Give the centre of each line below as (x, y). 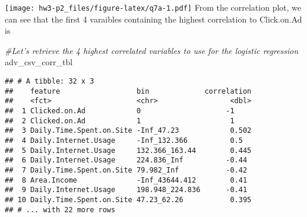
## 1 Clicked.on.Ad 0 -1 (120, 111)
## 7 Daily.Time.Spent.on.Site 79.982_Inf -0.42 (126, 170)
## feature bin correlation (128, 91)
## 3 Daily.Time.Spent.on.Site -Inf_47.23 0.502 (128, 131)
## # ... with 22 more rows (60, 210)
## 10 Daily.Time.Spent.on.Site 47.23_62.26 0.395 (128, 200)
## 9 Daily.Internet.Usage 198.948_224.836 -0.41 (126, 190)
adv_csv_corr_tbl (39, 62)
